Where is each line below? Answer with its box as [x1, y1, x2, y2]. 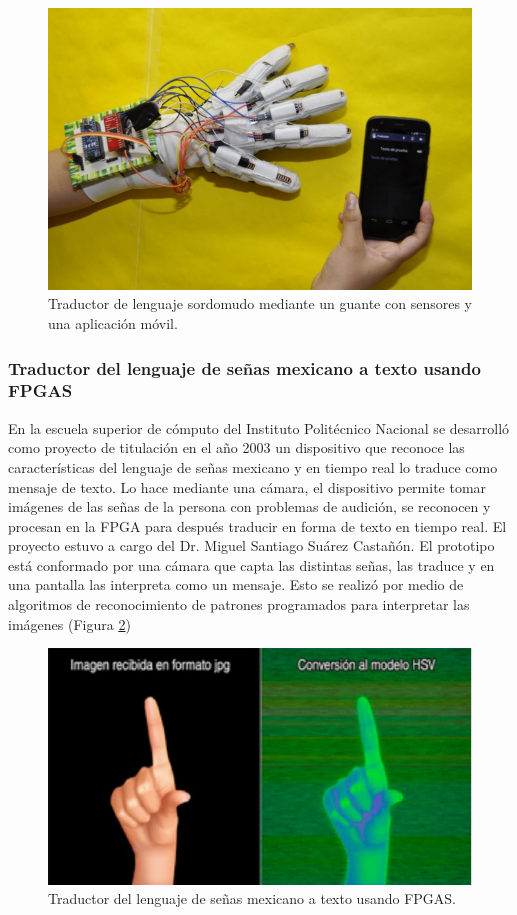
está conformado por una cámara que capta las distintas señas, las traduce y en [8, 554, 495, 575]
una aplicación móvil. [48, 312, 178, 333]
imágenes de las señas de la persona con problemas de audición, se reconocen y [8, 496, 491, 517]
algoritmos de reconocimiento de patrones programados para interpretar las [8, 594, 470, 615]
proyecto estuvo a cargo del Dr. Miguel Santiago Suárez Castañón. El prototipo [8, 535, 495, 556]
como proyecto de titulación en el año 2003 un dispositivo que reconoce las [8, 437, 465, 458]
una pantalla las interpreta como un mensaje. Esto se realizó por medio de [8, 574, 464, 595]
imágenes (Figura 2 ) [8, 613, 131, 634]
